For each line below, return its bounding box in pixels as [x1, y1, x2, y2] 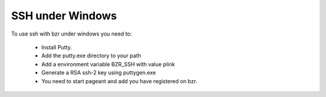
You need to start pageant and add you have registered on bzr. [41, 77, 197, 84]
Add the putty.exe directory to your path [41, 52, 141, 60]
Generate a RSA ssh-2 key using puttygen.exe [41, 69, 156, 77]
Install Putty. [41, 43, 72, 51]
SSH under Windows [11, 9, 117, 22]
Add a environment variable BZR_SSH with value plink [41, 60, 175, 67]
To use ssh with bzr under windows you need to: [11, 30, 132, 37]
